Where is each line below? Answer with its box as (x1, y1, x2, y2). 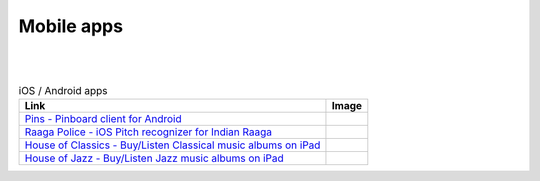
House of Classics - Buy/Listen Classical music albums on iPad (24, 138, 321, 152)
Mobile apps (18, 15, 124, 37)
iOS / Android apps (18, 83, 108, 97)
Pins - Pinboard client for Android (24, 111, 182, 125)
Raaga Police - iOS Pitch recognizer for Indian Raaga (24, 125, 272, 139)
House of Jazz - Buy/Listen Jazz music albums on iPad (24, 151, 284, 165)
